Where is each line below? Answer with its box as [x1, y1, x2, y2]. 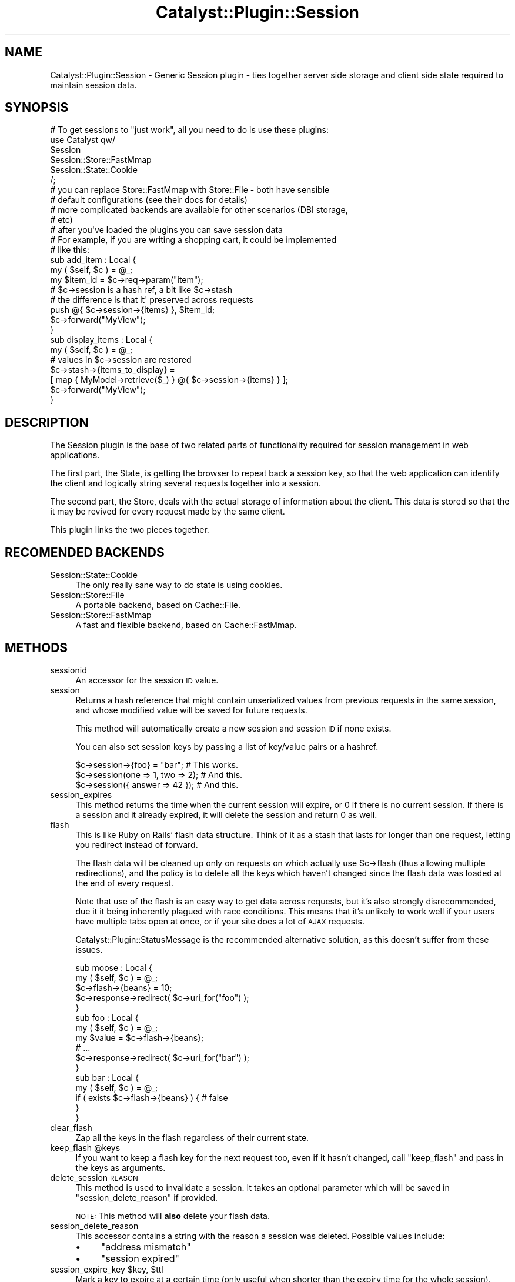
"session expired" [101, 1252, 179, 1264]
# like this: [50, 245, 90, 255]
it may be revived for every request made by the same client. [50, 506, 285, 517]
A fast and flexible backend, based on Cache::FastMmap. [75, 620, 297, 630]
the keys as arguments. [75, 1162, 166, 1173]
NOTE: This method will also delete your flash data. [75, 1210, 270, 1221]
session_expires [50, 789, 112, 800]
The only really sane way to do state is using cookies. [75, 580, 283, 590]
